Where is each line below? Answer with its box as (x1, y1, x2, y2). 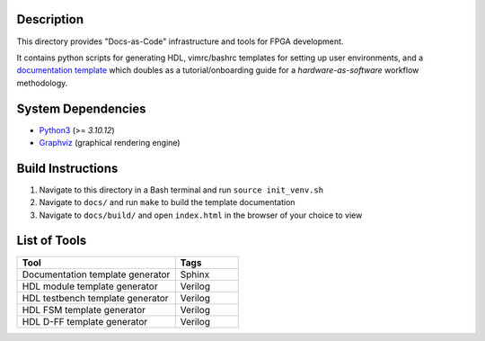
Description (16, 12, 84, 27)
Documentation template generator (22, 268, 171, 281)
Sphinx (180, 268, 210, 281)
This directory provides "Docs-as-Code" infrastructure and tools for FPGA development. (16, 36, 344, 47)
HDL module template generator (22, 280, 158, 292)
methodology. (16, 77, 68, 88)
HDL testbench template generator (22, 292, 170, 304)
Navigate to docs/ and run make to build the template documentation (39, 197, 295, 208)
